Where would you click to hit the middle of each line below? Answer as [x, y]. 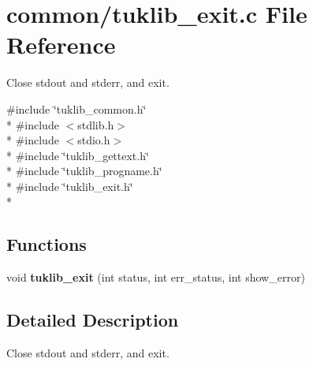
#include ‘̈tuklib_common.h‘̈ [76, 108]
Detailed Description [93, 320]
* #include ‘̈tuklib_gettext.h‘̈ [78, 155]
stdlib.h [96, 124]
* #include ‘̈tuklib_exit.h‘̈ [70, 186]
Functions [47, 244]
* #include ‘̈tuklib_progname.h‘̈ [84, 171]
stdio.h [94, 140]
